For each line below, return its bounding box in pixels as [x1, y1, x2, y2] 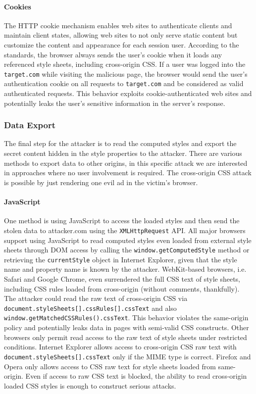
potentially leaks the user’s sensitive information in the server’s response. [4, 98, 225, 108]
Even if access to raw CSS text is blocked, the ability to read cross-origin [25, 371, 247, 381]
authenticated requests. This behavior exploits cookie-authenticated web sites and [4, 88, 252, 98]
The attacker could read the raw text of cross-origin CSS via [4, 293, 188, 303]
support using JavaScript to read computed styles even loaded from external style [4, 235, 252, 245]
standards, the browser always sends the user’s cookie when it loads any [4, 49, 222, 59]
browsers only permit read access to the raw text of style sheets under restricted [4, 332, 247, 342]
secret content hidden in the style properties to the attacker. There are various [4, 148, 242, 158]
